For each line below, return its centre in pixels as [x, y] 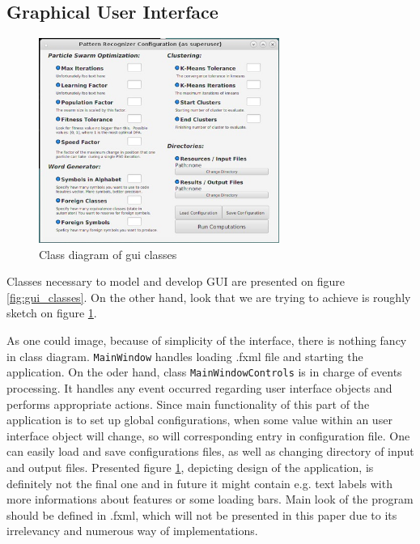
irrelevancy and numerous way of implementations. [132, 531]
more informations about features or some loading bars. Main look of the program [210, 499]
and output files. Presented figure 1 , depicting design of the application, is [190, 467]
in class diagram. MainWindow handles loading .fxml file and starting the [185, 356]
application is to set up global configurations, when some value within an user [199, 420]
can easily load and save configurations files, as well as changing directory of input [210, 451]
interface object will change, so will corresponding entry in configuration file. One [208, 435]
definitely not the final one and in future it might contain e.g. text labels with [199, 483]
